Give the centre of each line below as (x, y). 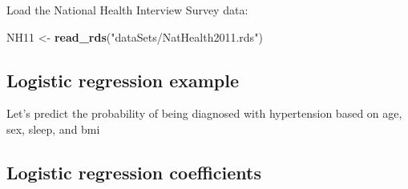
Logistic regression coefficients (134, 172)
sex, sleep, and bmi (53, 129)
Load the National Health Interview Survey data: (127, 10)
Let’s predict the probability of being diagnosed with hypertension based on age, (204, 113)
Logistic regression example (123, 80)
